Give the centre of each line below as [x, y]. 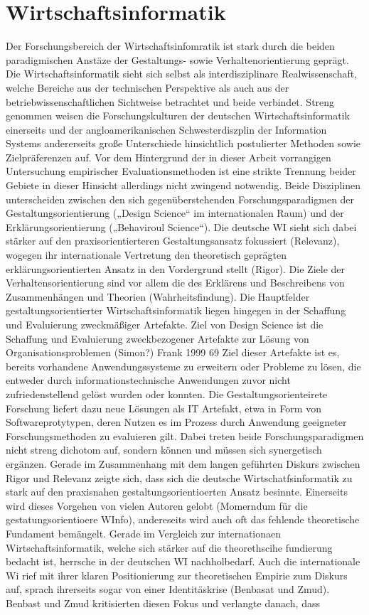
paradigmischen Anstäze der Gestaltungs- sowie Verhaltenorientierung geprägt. [177, 59]
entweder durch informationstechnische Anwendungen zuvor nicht [148, 380]
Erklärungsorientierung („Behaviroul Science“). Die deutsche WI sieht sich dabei [181, 226]
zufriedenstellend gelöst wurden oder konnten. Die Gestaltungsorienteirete [167, 394]
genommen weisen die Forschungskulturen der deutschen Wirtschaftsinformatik [178, 116]
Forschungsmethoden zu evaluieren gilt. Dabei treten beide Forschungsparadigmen [185, 435]
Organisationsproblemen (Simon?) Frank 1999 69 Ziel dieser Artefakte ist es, [173, 352]
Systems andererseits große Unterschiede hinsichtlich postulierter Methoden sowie [183, 143]
